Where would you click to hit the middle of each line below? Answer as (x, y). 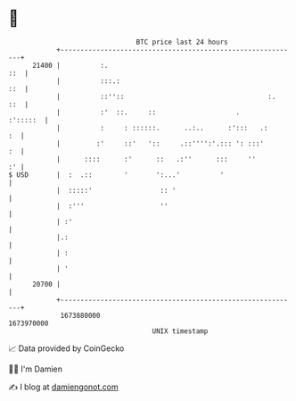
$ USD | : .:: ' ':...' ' (116, 175)
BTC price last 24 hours (182, 42)
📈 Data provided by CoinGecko (66, 348)
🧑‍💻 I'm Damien (36, 369)
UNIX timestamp (180, 331)
